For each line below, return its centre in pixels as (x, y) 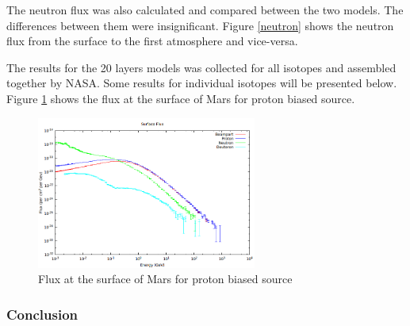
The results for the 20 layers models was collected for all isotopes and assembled (201, 67)
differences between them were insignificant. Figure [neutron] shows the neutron (200, 25)
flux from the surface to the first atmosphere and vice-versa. (152, 41)
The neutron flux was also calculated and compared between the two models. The (205, 10)
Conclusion (42, 314)
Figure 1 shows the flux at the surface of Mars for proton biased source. (181, 98)
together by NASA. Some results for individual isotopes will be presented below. (202, 83)
